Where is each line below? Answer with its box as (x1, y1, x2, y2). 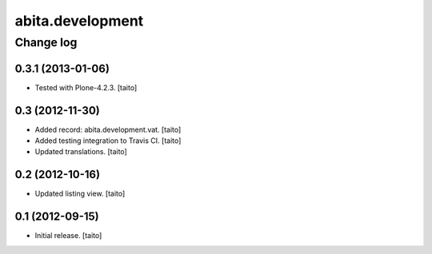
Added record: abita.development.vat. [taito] (34, 125, 182, 134)
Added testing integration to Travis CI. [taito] (34, 136, 182, 145)
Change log (14, 35, 78, 50)
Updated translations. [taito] (34, 147, 127, 157)
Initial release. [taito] (34, 231, 102, 240)
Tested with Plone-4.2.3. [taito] (34, 82, 138, 92)
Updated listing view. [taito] (34, 189, 126, 199)
